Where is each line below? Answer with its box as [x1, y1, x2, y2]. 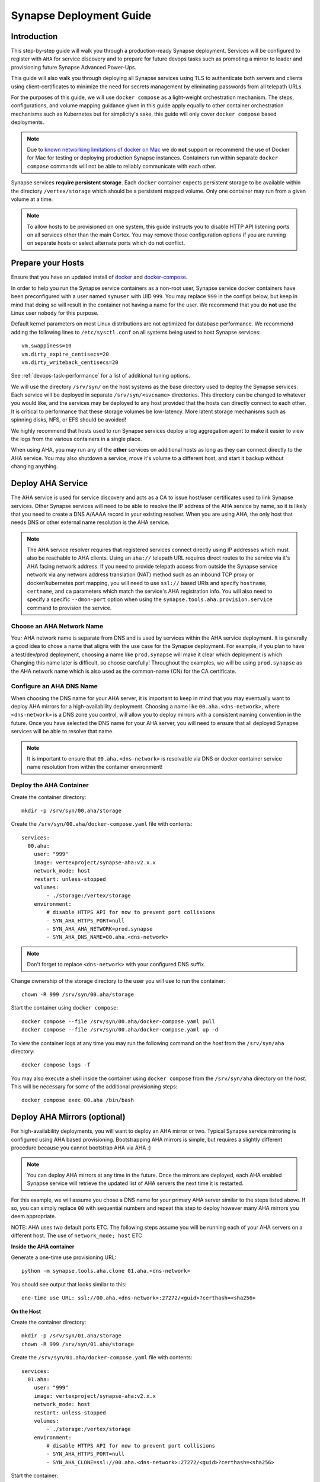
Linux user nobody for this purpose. [11, 309, 99, 317]
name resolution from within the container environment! [27, 764, 163, 771]
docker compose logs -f [21, 1062, 91, 1068]
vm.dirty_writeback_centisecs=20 [21, 359, 119, 366]
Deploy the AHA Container [11, 781, 89, 790]
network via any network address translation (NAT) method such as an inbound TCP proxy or [27, 571, 254, 578]
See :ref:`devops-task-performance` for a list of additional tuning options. [11, 372, 191, 379]
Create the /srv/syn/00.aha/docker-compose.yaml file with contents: [11, 820, 193, 828]
